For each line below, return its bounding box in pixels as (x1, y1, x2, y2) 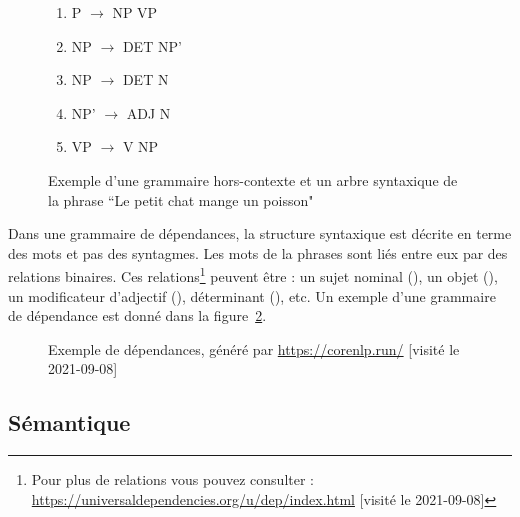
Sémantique (8, 407, 131, 438)
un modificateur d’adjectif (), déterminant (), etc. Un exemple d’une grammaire (8, 285, 496, 306)
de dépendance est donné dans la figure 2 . (8, 305, 267, 326)
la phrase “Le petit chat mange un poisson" (48, 189, 314, 210)
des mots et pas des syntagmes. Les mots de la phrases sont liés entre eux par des (8, 242, 508, 263)
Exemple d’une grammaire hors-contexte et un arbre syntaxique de (48, 169, 458, 190)
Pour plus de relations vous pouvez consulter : (31, 469, 314, 490)
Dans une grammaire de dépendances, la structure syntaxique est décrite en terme (8, 223, 512, 244)
